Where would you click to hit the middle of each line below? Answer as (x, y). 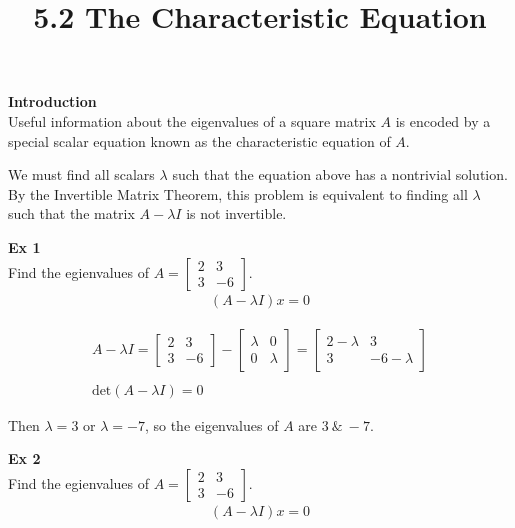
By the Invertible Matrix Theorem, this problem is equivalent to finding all (238, 193)
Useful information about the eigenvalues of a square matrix (192, 120)
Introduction (52, 101)
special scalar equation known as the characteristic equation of (199, 140)
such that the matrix (71, 213)
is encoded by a (443, 120)
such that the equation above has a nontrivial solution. (340, 174)
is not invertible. (236, 213)
